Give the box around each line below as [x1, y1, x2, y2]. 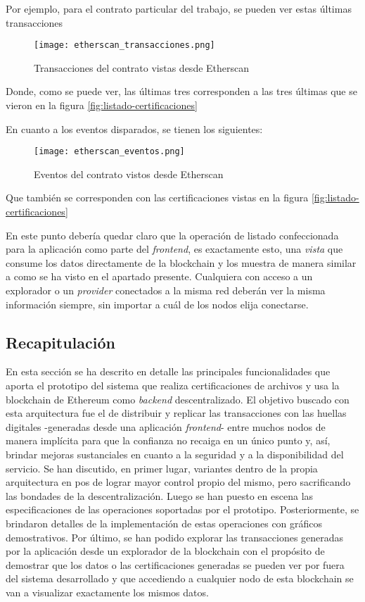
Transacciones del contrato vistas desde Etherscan [34, 60, 250, 75]
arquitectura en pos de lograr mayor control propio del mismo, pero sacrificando [6, 475, 351, 489]
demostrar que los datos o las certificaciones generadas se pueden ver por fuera [6, 557, 345, 572]
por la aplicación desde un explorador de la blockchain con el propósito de [6, 544, 325, 558]
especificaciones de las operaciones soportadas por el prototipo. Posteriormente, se [6, 502, 359, 517]
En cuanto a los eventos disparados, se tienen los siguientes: [6, 121, 263, 136]
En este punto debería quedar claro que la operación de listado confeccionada [6, 227, 339, 242]
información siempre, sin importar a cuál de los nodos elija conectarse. [6, 296, 309, 311]
